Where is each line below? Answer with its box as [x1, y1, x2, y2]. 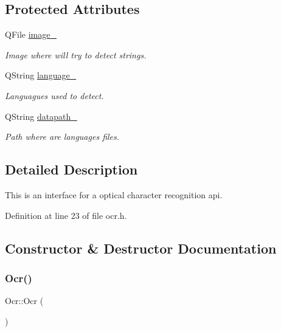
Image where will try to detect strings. [5, 48, 147, 61]
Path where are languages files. [5, 130, 120, 143]
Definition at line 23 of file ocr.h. [5, 209, 127, 221]
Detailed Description [5, 160, 138, 179]
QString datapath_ [5, 109, 77, 122]
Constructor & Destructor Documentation [5, 238, 277, 257]
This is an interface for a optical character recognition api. [5, 188, 223, 201]
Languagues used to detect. [5, 89, 104, 102]
